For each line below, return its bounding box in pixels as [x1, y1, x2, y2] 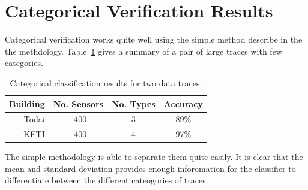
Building [9, 97, 45, 110]
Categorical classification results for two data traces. [10, 76, 202, 89]
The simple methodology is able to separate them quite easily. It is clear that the [5, 150, 303, 163]
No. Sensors [53, 97, 103, 110]
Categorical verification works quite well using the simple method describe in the [5, 33, 303, 46]
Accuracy [163, 97, 203, 110]
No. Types [111, 97, 156, 110]
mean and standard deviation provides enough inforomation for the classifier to [5, 162, 296, 174]
